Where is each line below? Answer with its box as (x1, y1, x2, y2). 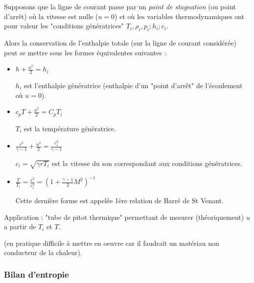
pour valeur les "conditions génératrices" (4, 21, 124, 31)
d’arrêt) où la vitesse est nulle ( (4, 11, 98, 21)
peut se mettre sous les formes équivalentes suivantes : (4, 47, 166, 57)
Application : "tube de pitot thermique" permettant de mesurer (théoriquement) (4, 212, 244, 222)
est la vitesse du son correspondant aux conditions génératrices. (52, 158, 242, 168)
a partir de (4, 221, 36, 232)
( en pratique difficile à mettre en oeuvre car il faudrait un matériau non (4, 237, 219, 248)
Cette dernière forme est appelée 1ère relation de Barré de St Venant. (15, 195, 224, 206)
